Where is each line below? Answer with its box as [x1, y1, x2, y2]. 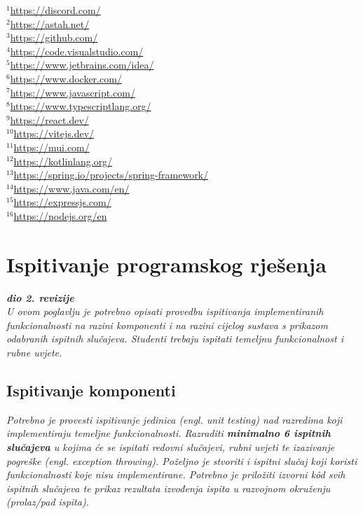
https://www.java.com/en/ [13, 181, 130, 195]
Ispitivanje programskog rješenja [6, 249, 327, 278]
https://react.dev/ [10, 112, 89, 127]
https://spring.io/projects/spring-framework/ [13, 167, 209, 182]
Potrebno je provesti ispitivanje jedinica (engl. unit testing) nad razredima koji [6, 412, 343, 426]
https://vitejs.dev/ [13, 126, 95, 141]
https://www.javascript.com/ [10, 85, 135, 99]
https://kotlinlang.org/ [13, 153, 113, 168]
